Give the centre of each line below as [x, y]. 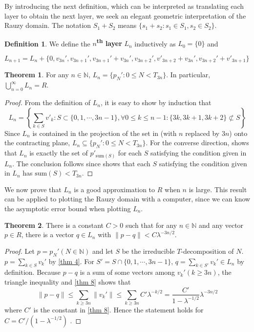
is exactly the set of [59, 153]
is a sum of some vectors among [127, 272]
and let [103, 251]
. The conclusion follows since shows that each [81, 163]
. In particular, [188, 75]
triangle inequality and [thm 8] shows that [68, 281]
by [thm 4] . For [71, 261]
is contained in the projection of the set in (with [105, 133]
